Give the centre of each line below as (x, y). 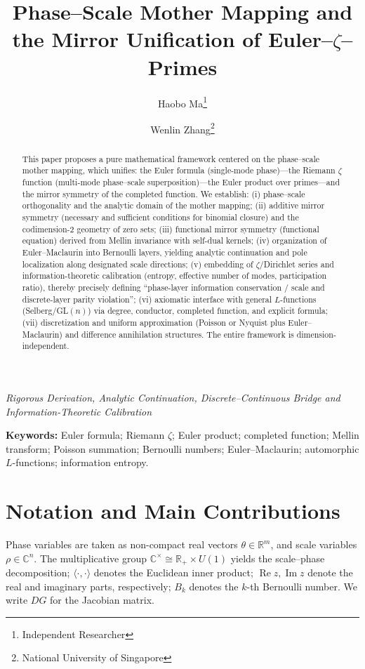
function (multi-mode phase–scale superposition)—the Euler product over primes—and (181, 182)
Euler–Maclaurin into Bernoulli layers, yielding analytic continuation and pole (165, 252)
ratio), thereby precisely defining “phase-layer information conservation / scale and (173, 287)
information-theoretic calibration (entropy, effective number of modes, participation (174, 276)
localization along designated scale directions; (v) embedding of (138, 264)
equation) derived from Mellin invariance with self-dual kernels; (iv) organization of (174, 240)
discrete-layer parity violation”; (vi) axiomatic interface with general (147, 299)
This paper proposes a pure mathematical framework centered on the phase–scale (171, 158)
